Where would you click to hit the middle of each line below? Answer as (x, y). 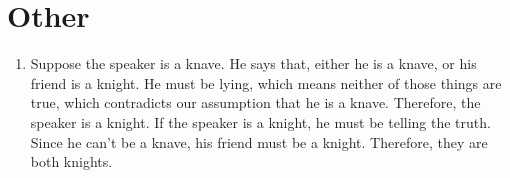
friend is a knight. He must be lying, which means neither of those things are (266, 82)
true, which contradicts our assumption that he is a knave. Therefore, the (255, 102)
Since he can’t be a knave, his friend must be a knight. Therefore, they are (259, 141)
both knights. (71, 161)
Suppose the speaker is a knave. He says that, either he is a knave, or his (253, 63)
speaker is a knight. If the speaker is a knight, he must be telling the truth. (260, 121)
